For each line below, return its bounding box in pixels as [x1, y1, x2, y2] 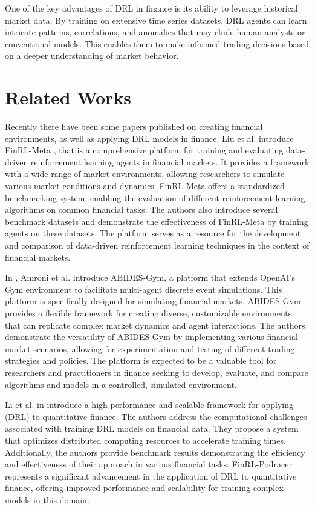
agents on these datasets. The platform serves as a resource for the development [5, 227, 301, 239]
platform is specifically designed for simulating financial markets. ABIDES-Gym [5, 295, 301, 307]
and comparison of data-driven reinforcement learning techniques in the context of [5, 239, 310, 252]
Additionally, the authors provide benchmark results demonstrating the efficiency [5, 446, 305, 458]
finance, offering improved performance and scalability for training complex [5, 481, 284, 494]
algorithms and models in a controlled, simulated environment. [5, 378, 237, 390]
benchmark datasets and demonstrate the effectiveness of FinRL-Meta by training [5, 215, 308, 227]
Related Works [5, 85, 132, 110]
